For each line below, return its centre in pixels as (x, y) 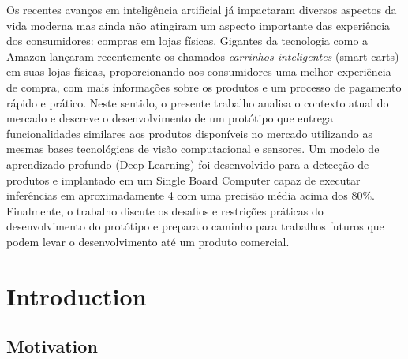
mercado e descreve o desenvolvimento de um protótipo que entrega (170, 118)
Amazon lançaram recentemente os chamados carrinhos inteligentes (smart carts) (203, 56)
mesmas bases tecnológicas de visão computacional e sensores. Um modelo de (193, 149)
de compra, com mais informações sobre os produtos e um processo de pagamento (204, 86)
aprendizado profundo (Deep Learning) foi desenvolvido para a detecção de (188, 164)
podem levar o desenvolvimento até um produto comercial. (148, 241)
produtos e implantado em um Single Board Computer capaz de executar (183, 179)
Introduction (77, 295)
